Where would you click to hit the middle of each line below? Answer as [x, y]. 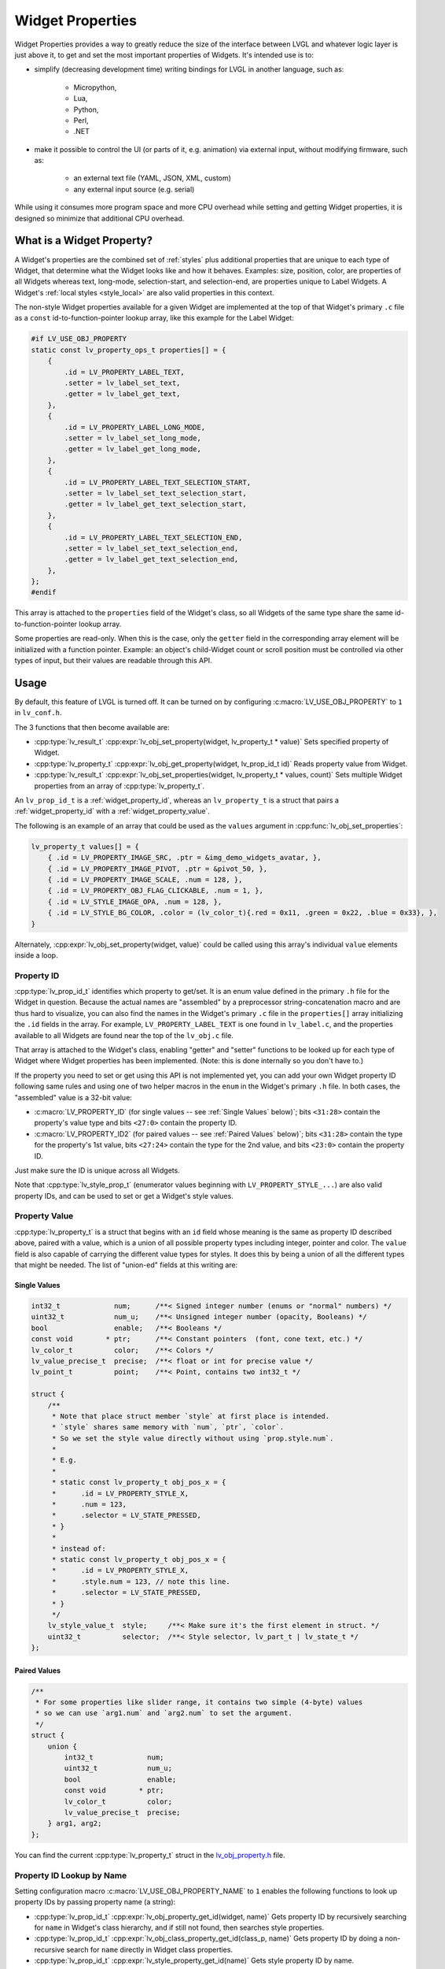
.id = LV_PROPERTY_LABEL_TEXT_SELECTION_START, [158, 482]
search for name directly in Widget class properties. [150, 1949]
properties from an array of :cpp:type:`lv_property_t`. [119, 786]
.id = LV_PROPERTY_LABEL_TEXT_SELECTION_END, [153, 537]
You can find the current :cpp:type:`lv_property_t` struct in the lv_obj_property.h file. [150, 1855]
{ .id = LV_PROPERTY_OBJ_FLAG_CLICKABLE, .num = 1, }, [155, 891]
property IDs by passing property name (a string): [95, 1902]
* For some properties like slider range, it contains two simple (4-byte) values [199, 1702]
